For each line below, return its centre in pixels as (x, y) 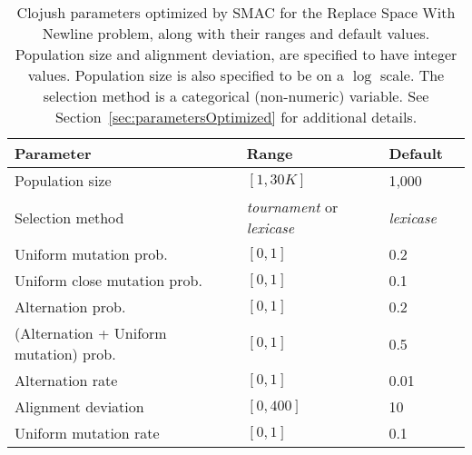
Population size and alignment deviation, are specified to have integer (236, 54)
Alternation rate (66, 380)
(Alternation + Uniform (91, 333)
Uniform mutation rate (87, 433)
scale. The (412, 75)
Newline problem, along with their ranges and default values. (236, 33)
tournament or (292, 207)
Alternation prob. (70, 307)
